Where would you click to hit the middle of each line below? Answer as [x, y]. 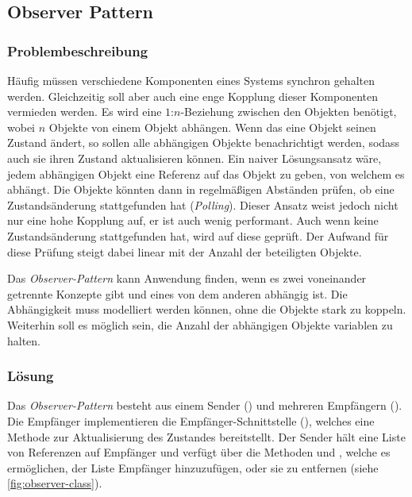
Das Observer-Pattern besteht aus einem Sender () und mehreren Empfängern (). [205, 405]
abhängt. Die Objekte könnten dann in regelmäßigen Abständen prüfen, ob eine [201, 189]
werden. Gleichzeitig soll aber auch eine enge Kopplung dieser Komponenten [193, 96]
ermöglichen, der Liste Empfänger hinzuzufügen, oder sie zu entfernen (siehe [193, 467]
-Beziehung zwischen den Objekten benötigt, [289, 112]
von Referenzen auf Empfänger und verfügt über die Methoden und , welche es [199, 452]
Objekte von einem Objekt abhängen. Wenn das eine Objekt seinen [212, 127]
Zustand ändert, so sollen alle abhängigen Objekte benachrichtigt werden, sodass [204, 143]
